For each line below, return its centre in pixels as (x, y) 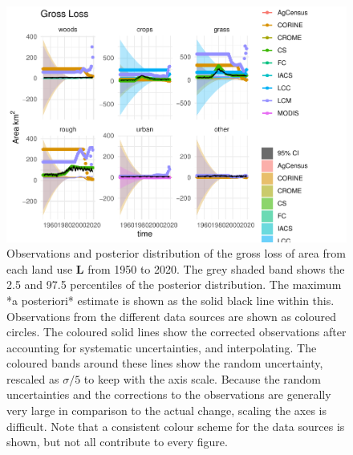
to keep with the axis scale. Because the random (203, 378)
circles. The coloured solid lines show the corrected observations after (176, 332)
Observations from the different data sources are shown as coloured (171, 316)
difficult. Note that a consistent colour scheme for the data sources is (176, 426)
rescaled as (33, 378)
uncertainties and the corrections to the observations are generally (169, 394)
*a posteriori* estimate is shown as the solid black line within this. (170, 300)
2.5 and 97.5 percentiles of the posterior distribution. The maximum (174, 284)
